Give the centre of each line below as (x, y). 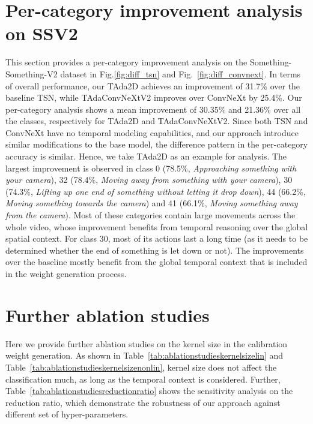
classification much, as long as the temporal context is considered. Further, (143, 379)
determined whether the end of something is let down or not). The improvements (155, 250)
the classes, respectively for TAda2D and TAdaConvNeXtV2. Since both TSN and (157, 121)
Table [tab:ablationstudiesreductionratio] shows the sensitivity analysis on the (149, 391)
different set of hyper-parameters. (67, 414)
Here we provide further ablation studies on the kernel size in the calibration (147, 343)
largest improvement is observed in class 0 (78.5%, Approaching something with (151, 168)
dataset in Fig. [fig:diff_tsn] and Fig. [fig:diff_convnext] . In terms (181, 73)
